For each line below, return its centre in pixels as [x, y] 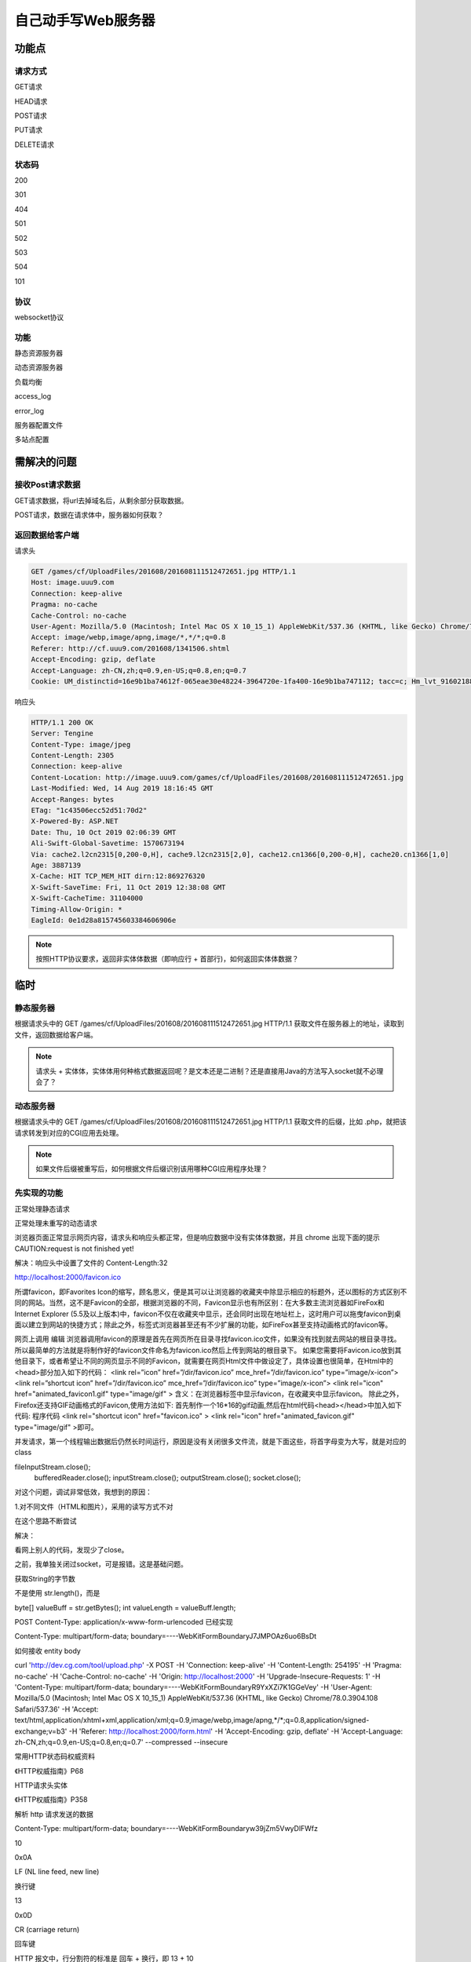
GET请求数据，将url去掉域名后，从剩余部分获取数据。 [101, 500]
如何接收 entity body [48, 1650]
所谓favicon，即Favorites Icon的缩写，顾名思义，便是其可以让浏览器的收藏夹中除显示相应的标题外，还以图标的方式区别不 [211, 1292]
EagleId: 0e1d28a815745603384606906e [104, 920]
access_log [33, 396]
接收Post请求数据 [47, 485]
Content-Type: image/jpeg [81, 744]
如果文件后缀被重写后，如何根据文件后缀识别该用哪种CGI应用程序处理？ [152, 1169]
